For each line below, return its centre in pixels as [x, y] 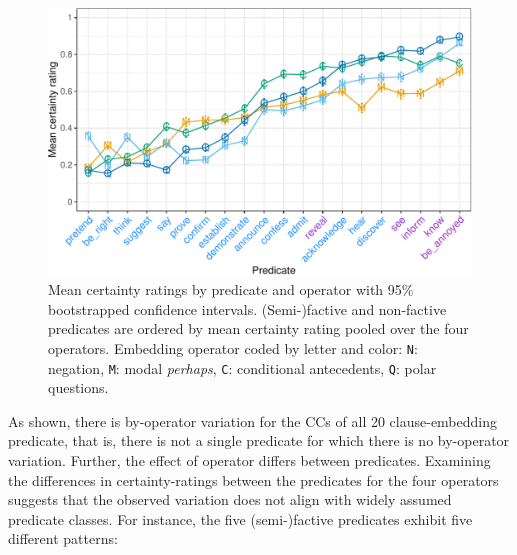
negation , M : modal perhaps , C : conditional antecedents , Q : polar [242, 367]
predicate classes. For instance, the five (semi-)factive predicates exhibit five [240, 518]
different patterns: [63, 538]
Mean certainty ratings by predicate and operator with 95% [231, 289]
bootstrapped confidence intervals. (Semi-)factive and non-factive [247, 308]
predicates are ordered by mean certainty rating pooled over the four [258, 328]
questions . [78, 387]
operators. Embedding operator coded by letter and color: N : [233, 347]
